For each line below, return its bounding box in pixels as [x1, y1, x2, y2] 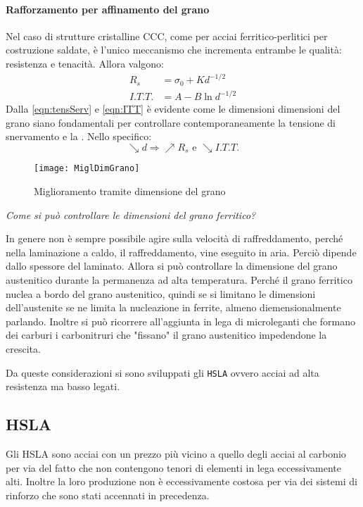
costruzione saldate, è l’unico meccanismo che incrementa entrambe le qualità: [6, 42, 342, 57]
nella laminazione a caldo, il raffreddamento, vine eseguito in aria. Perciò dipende [6, 244, 357, 259]
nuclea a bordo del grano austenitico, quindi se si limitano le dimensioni [6, 286, 316, 301]
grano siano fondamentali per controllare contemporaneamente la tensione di [6, 115, 336, 130]
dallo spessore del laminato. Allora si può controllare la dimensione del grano [6, 258, 338, 273]
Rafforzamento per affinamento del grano [6, 1, 210, 16]
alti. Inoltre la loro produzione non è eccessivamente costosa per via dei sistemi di [6, 474, 357, 489]
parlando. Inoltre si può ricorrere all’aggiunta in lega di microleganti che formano [6, 313, 356, 328]
